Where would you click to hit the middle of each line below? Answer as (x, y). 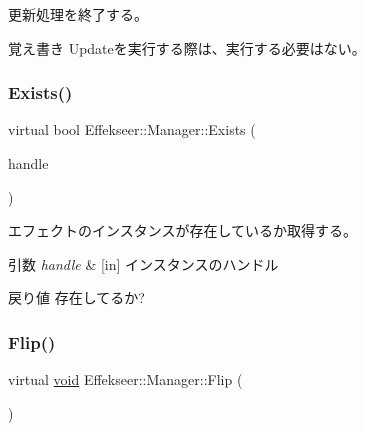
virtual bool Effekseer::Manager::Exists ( (132, 129)
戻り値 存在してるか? (76, 297)
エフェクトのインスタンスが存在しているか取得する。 (183, 230)
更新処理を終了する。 (78, 14)
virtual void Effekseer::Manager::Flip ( (125, 379)
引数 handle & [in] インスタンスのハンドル (143, 263)
